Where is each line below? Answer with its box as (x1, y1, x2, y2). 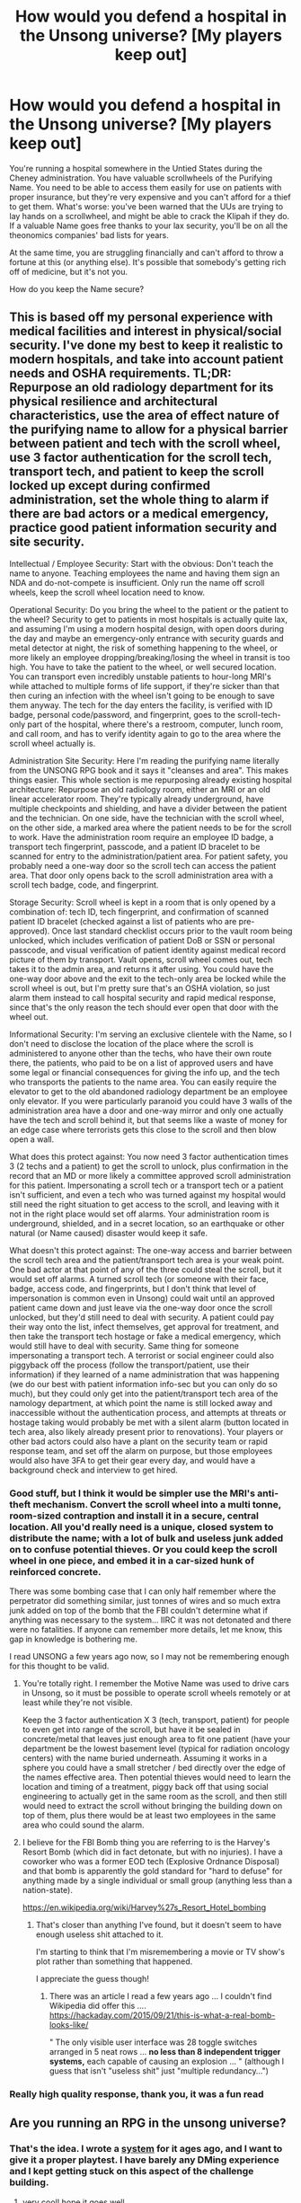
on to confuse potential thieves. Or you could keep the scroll (9, 1543, 278, 1555)
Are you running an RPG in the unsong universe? (9, 2116, 287, 2131)
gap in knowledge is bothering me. (9, 1633, 137, 1645)
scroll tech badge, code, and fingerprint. (9, 879, 159, 890)
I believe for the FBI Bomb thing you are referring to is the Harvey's (22, 1837, 270, 1848)
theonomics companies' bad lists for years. (9, 229, 169, 240)
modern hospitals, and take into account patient (9, 352, 284, 367)
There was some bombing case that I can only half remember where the (9, 1586, 277, 1597)
